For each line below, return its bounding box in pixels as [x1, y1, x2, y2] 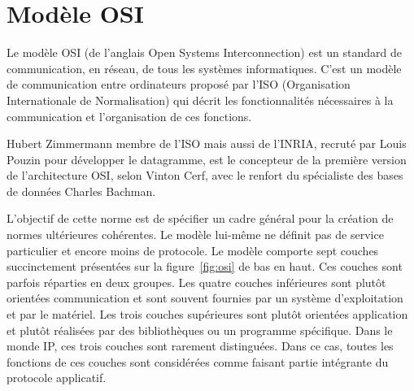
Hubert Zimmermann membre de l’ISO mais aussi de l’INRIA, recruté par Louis [7, 135, 407, 152]
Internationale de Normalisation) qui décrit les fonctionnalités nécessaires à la [7, 91, 394, 108]
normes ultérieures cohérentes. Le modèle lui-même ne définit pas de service [7, 226, 384, 243]
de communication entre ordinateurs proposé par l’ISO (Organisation [7, 76, 351, 93]
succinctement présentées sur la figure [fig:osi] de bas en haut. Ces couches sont [7, 258, 403, 275]
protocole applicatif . [7, 369, 107, 386]
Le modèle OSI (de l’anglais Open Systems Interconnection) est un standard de [7, 44, 402, 61]
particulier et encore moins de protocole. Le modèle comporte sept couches [7, 241, 379, 258]
